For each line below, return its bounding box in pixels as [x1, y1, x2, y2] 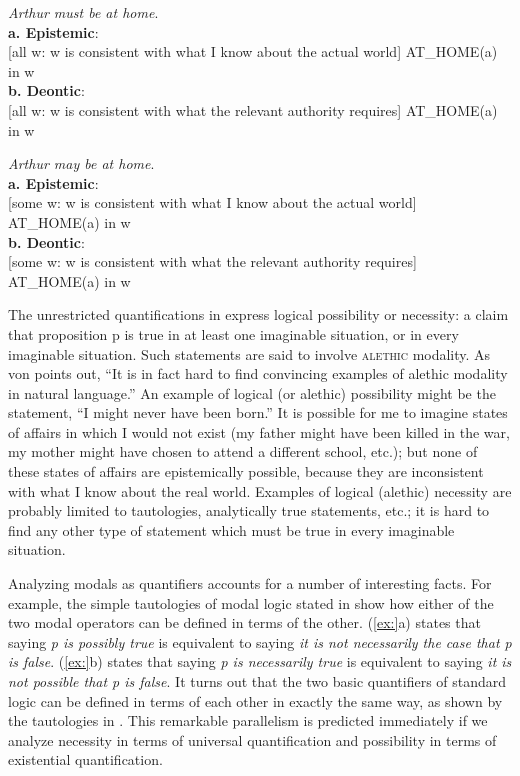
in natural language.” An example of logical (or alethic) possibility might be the [8, 382, 496, 403]
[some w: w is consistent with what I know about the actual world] [8, 192, 417, 213]
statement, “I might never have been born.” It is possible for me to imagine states [8, 402, 508, 423]
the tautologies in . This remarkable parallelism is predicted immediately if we [8, 710, 488, 731]
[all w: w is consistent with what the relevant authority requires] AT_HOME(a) [8, 99, 498, 120]
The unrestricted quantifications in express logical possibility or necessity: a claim [8, 304, 509, 325]
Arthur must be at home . [8, 2, 159, 22]
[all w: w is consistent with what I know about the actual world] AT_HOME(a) [8, 41, 498, 62]
